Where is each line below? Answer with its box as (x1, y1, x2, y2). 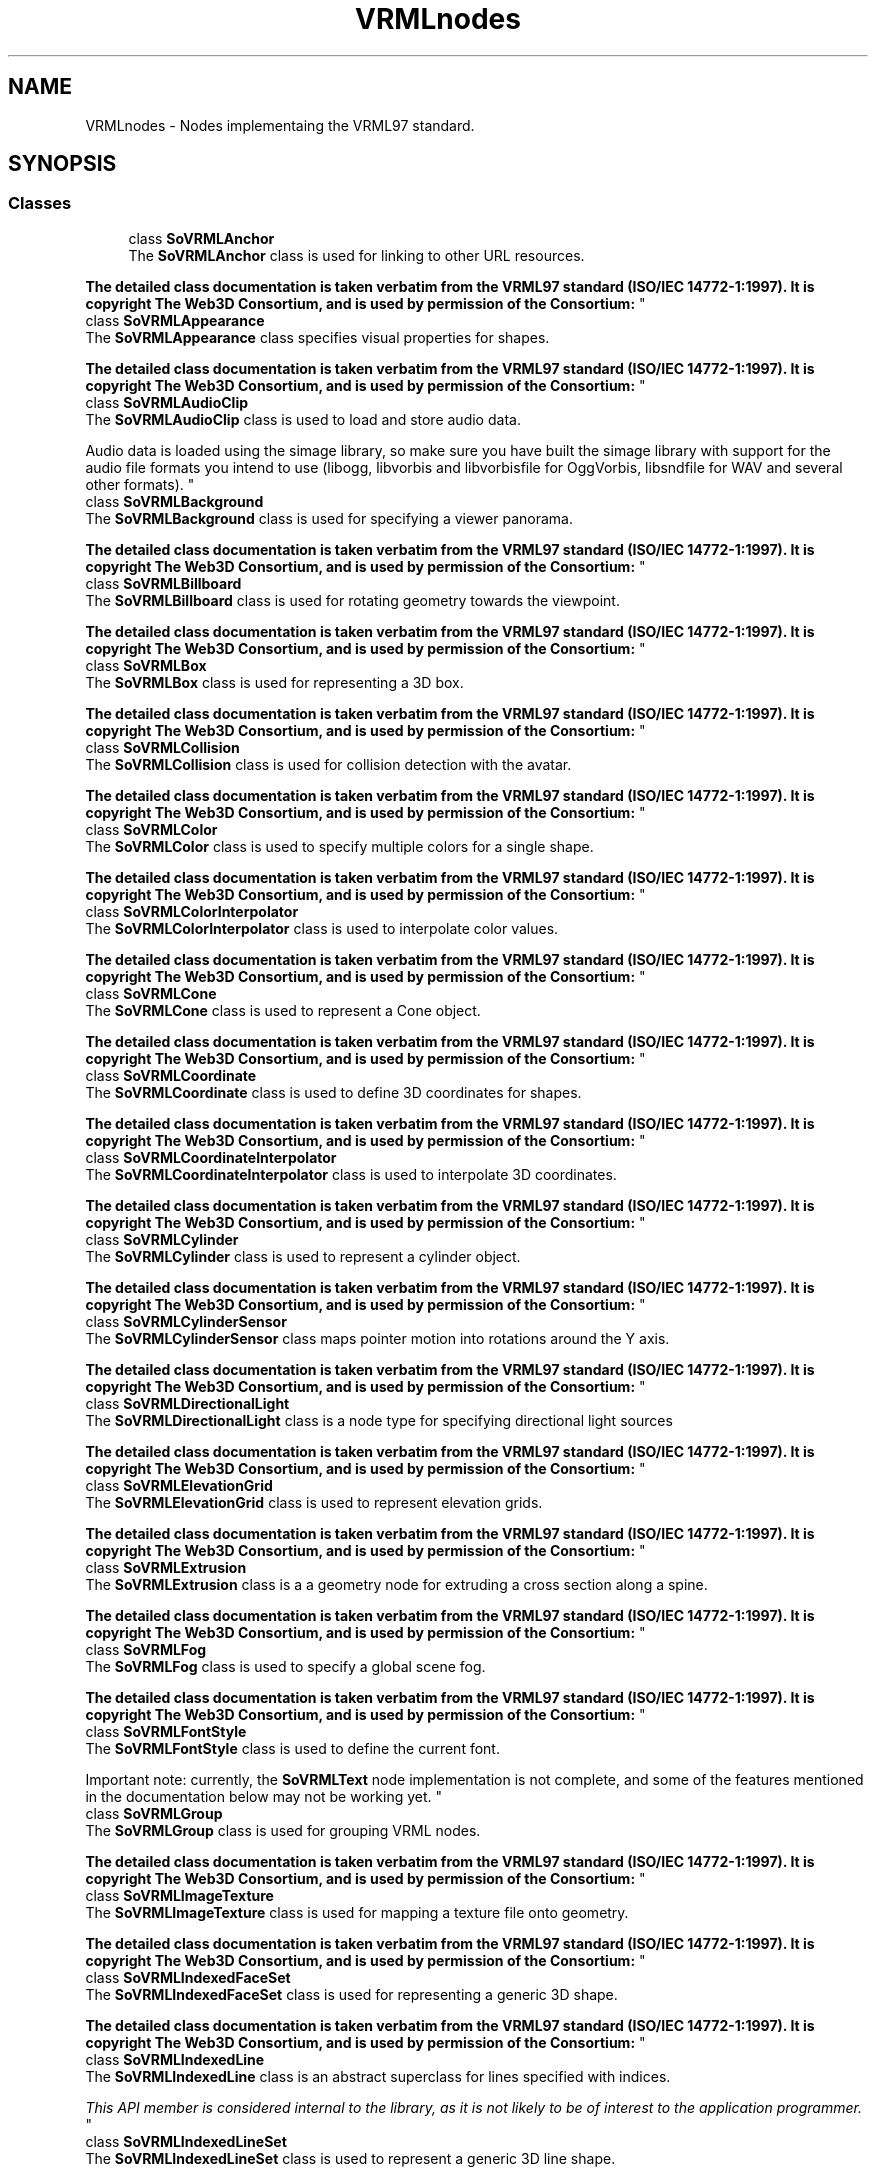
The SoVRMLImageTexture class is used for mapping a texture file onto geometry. (85, 1903, 629, 1921)
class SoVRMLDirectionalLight (85, 1394, 290, 1412)
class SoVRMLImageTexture (85, 1886, 274, 1904)
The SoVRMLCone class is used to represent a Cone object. (85, 1001, 481, 1019)
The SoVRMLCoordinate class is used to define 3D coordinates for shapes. (85, 1083, 582, 1101)
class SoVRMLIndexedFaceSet (85, 1968, 291, 1986)
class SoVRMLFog (85, 1640, 207, 1658)
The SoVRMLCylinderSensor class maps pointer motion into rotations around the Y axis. (85, 1329, 670, 1347)
